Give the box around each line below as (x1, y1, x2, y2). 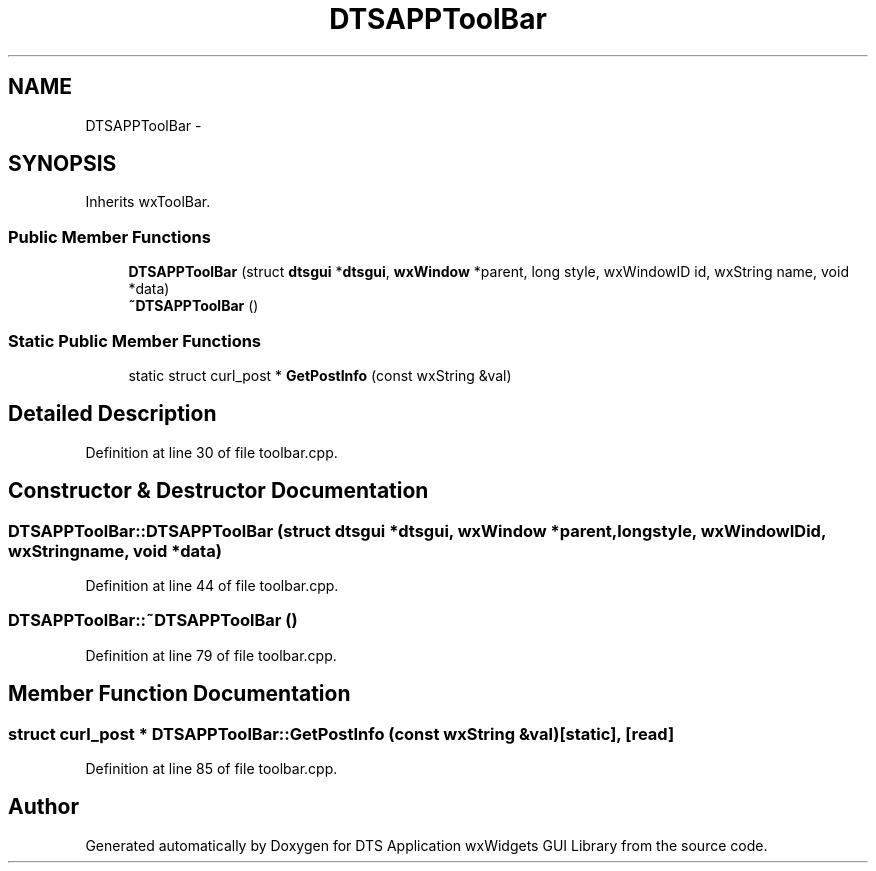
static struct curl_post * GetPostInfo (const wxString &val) (128, 366, 512, 384)
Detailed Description (8, 401, 217, 427)
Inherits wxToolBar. (85, 193, 211, 211)
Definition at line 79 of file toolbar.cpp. (85, 646, 337, 664)
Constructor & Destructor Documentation (8, 478, 429, 504)
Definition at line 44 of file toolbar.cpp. (85, 577, 339, 594)
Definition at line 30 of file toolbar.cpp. (85, 443, 338, 461)
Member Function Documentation (8, 681, 351, 707)
